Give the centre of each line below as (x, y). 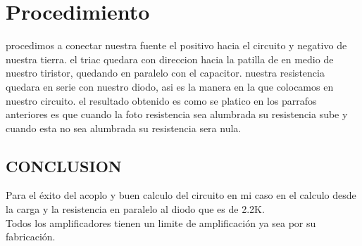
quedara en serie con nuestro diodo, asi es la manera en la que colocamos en (170, 86)
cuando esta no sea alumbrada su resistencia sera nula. (124, 128)
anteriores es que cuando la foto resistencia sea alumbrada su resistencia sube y (177, 114)
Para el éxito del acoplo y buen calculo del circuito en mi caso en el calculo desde (181, 195)
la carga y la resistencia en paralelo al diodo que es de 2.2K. (135, 209)
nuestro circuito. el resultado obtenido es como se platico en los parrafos (161, 100)
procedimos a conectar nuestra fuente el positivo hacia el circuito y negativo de (176, 45)
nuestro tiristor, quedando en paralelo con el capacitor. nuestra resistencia (165, 73)
